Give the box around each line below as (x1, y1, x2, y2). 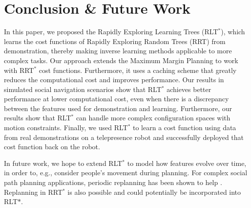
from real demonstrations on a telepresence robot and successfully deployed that (4, 132, 244, 142)
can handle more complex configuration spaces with (76, 113, 230, 123)
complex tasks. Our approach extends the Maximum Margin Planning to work (4, 55, 238, 65)
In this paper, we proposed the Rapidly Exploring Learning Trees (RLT (4, 26, 218, 37)
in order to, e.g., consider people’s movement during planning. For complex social (4, 167, 248, 178)
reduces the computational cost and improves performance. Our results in (4, 74, 224, 85)
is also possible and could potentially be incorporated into (67, 186, 241, 197)
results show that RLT (4, 113, 71, 123)
